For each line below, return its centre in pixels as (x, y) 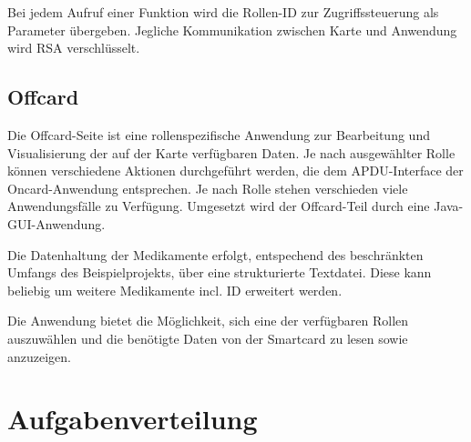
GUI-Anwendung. (56, 223)
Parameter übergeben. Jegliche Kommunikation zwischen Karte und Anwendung (232, 30)
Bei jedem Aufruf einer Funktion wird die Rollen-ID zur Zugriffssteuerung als (223, 12)
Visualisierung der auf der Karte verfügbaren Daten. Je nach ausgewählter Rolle (231, 152)
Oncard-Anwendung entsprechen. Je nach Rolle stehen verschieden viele (208, 188)
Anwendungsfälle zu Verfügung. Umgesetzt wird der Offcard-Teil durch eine (219, 206)
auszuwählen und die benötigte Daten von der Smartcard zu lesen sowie (208, 338)
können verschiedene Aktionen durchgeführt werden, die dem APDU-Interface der (235, 171)
